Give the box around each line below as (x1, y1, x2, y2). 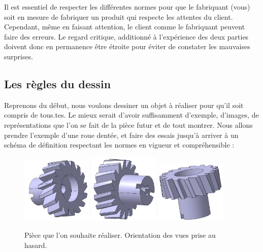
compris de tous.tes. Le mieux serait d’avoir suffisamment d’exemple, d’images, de (4, 110, 259, 120)
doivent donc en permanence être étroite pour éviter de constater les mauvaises (4, 41, 250, 52)
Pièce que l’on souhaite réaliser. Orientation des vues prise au (24, 230, 216, 240)
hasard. (24, 240, 47, 250)
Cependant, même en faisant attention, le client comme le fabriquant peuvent (4, 21, 245, 32)
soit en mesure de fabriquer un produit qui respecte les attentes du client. (4, 11, 233, 22)
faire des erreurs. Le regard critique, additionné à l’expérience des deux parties (4, 31, 249, 42)
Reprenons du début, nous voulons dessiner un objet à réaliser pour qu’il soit (4, 99, 244, 110)
